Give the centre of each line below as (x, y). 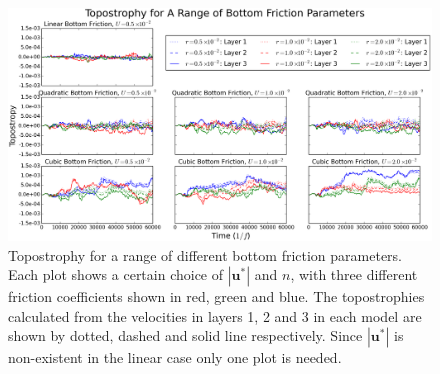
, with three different (354, 274)
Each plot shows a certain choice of (116, 274)
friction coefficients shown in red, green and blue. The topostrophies (216, 296)
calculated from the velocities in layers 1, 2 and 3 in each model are (215, 315)
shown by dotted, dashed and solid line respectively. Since (185, 335)
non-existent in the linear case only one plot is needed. (175, 357)
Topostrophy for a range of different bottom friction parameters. (205, 254)
